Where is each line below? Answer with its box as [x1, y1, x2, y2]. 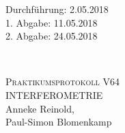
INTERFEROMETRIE [5, 87, 103, 102]
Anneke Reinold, [5, 101, 74, 115]
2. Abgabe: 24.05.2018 [5, 29, 98, 43]
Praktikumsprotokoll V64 [5, 74, 120, 89]
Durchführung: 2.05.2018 [5, 2, 109, 16]
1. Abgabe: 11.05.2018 [5, 15, 98, 29]
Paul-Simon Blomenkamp [5, 115, 112, 129]
